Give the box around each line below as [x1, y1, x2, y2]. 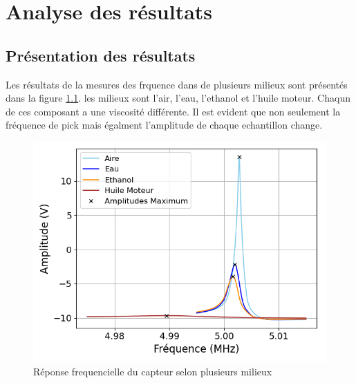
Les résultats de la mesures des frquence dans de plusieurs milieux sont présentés [6, 77, 348, 91]
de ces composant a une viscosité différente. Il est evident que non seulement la [6, 104, 341, 118]
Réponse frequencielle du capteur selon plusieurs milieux [33, 364, 272, 378]
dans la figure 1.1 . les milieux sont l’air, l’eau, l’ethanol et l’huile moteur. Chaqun [6, 91, 350, 105]
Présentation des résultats [6, 44, 196, 66]
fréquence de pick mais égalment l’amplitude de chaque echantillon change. [6, 118, 323, 132]
